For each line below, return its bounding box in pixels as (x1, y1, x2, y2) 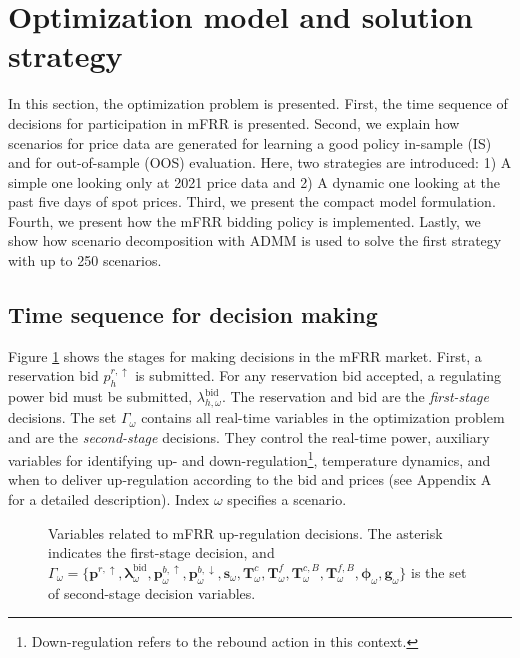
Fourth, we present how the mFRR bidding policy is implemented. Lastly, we (8, 210, 481, 231)
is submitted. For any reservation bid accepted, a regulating (135, 365, 501, 386)
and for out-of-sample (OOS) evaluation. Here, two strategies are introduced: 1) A (8, 152, 512, 173)
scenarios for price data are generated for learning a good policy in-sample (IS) (8, 132, 492, 153)
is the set (410, 561, 467, 582)
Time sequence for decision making (8, 299, 378, 330)
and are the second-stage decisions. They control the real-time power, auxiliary (8, 426, 490, 447)
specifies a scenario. (227, 489, 347, 510)
